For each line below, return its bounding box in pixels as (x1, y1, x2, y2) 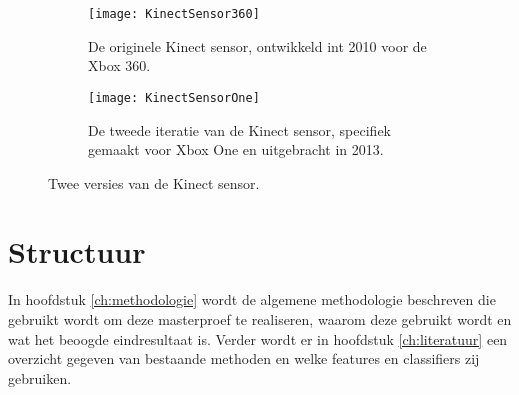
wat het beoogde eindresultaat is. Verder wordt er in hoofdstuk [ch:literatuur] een (8, 328, 508, 349)
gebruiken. (8, 367, 72, 388)
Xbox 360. (88, 55, 151, 76)
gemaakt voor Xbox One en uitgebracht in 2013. (88, 139, 384, 160)
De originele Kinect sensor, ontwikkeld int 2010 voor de (88, 35, 427, 56)
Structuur (8, 231, 146, 272)
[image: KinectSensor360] (88, 7, 260, 21)
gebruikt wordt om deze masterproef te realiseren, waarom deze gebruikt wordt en (8, 309, 512, 329)
